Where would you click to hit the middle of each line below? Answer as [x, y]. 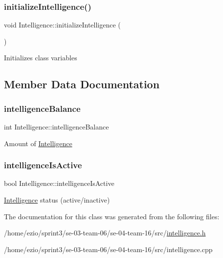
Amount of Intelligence [38, 143]
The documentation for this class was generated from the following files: [112, 216]
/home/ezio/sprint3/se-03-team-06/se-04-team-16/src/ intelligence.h [105, 233]
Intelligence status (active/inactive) [57, 200]
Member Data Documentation [82, 84]
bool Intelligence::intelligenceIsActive [59, 183]
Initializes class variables [41, 58]
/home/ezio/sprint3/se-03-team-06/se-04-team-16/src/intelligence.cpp [108, 249]
